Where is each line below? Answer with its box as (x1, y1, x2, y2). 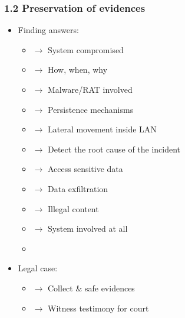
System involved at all (47, 222, 128, 235)
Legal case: (18, 262, 58, 274)
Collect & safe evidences (47, 281, 135, 294)
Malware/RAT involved (47, 83, 133, 95)
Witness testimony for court (47, 301, 149, 314)
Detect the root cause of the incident (47, 142, 181, 155)
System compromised (47, 43, 124, 56)
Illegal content (47, 202, 99, 215)
